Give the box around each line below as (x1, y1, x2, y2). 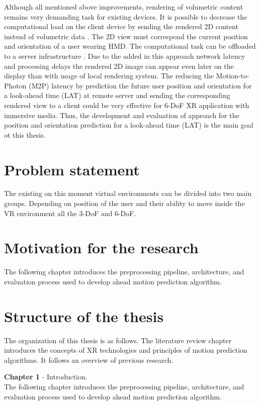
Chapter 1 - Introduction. (4, 371, 88, 382)
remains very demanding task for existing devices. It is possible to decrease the (4, 11, 247, 22)
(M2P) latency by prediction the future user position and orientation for (29, 80, 252, 90)
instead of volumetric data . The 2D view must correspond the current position (4, 31, 248, 41)
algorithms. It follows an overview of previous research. (4, 354, 174, 365)
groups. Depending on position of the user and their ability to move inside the (4, 198, 245, 209)
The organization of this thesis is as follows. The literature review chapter (4, 335, 232, 345)
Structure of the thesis (4, 306, 164, 326)
